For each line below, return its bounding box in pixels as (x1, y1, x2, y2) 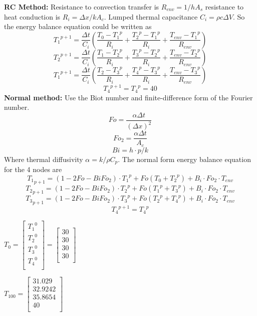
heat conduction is (4, 11, 61, 22)
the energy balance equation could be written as (4, 21, 152, 32)
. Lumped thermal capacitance (104, 11, 198, 22)
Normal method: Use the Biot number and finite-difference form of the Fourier (4, 92, 253, 102)
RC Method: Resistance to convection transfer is (4, 2, 159, 12)
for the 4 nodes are (4, 164, 62, 175)
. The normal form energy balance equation (118, 153, 251, 164)
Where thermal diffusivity (4, 153, 83, 164)
